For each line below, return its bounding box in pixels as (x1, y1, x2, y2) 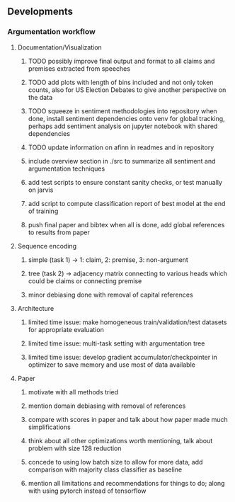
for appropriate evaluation (28, 325, 104, 333)
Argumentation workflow (7, 27, 96, 37)
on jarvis (28, 186, 54, 194)
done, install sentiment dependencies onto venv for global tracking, (28, 114, 225, 122)
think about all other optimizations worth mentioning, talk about (28, 436, 213, 445)
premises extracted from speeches (28, 64, 131, 73)
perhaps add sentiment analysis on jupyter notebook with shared (28, 122, 218, 130)
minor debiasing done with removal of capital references (28, 290, 193, 299)
